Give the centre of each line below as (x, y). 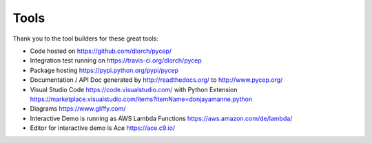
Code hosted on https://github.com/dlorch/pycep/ (101, 51)
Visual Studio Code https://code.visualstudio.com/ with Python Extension (134, 89)
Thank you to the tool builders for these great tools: (85, 38)
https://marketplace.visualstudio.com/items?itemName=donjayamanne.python (141, 99)
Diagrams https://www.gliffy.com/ (78, 109)
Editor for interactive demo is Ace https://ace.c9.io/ (103, 128)
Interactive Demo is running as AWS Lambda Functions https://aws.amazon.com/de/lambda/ (161, 118)
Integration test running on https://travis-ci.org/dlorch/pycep (116, 60)
